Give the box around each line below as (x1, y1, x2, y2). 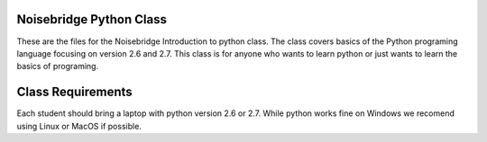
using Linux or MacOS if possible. (16, 120, 142, 131)
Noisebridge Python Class (16, 12, 167, 27)
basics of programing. (16, 61, 99, 72)
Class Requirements (16, 84, 133, 100)
